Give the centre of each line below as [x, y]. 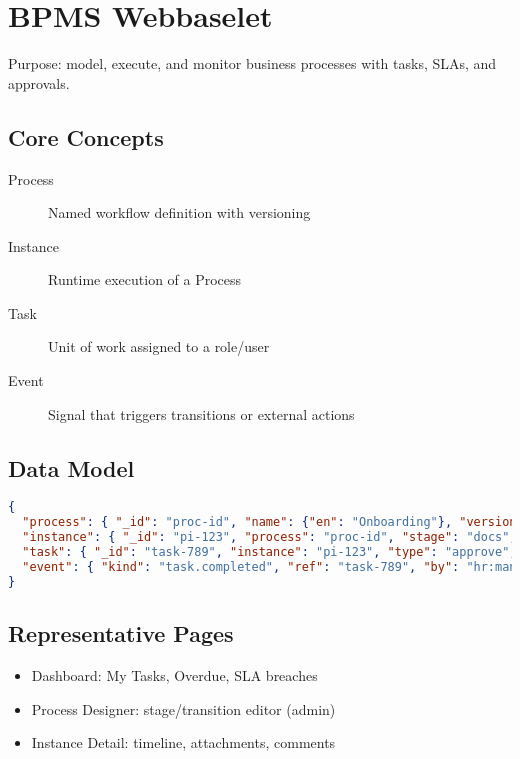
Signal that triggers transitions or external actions [201, 413]
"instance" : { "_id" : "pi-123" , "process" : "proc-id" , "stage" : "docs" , [269, 537]
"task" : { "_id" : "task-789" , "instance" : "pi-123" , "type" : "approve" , [269, 552]
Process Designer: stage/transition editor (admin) [183, 708]
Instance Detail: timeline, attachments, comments [183, 742]
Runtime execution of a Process [145, 279]
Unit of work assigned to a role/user [159, 346]
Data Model [71, 467]
